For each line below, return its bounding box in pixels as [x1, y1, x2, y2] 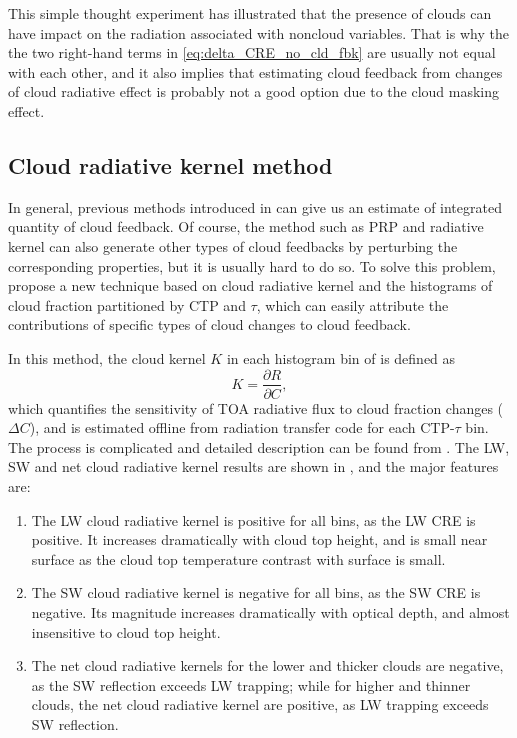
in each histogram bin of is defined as [226, 347, 456, 368]
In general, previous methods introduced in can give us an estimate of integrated [8, 196, 502, 217]
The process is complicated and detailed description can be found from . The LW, [8, 436, 510, 457]
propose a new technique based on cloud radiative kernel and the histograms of [8, 275, 493, 296]
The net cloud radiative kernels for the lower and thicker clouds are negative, [31, 655, 504, 676]
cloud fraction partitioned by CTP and [8, 294, 246, 315]
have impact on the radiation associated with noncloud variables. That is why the [8, 22, 509, 43]
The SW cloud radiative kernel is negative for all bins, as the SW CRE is [31, 582, 481, 603]
